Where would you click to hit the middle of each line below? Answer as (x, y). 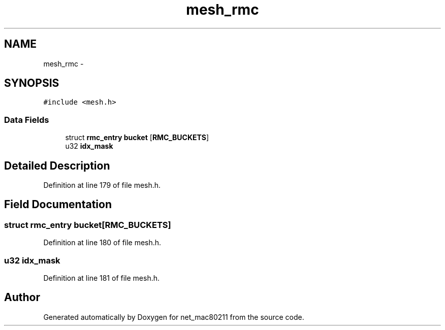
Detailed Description (57, 166)
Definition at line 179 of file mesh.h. (102, 185)
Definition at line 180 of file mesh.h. (102, 243)
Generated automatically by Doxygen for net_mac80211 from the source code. (174, 317)
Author (22, 298)
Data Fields (27, 120)
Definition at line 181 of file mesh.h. (101, 278)
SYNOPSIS (32, 83)
